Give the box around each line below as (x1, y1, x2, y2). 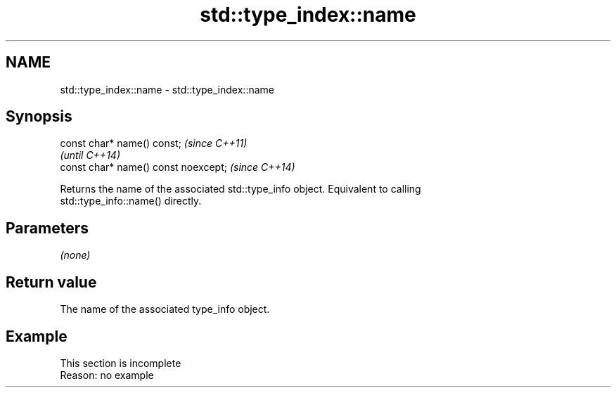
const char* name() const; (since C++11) (60, 137, 248, 150)
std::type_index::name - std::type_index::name (60, 83, 274, 96)
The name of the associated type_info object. (60, 303, 270, 316)
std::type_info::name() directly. (60, 195, 202, 207)
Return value (6, 273, 97, 291)
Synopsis (6, 108, 72, 126)
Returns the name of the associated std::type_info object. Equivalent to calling (60, 183, 421, 195)
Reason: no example (60, 368, 154, 381)
